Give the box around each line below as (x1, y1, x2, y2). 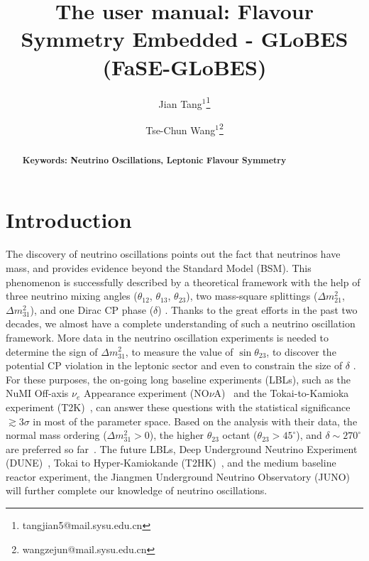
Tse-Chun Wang (145, 122, 216, 137)
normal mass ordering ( (6, 427, 107, 442)
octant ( (222, 427, 258, 442)
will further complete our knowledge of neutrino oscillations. (6, 483, 268, 498)
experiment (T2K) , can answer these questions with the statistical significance (6, 399, 351, 414)
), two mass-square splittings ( (186, 288, 318, 303)
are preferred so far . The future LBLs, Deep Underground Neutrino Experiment (6, 441, 358, 456)
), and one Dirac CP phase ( (30, 302, 154, 317)
